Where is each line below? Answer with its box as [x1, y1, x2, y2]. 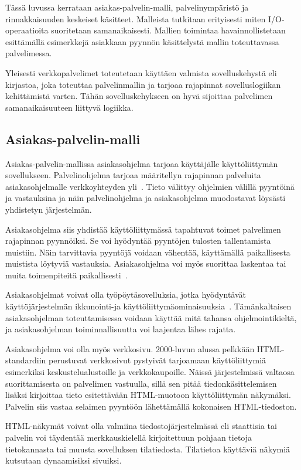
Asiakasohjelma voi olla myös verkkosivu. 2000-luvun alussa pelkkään [5, 342, 255, 355]
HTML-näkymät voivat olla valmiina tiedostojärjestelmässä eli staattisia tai [5, 420, 277, 432]
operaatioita [5, 24, 49, 36]
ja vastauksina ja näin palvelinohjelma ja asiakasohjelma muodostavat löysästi [5, 192, 286, 204]
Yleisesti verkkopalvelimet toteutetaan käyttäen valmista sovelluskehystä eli [5, 66, 277, 79]
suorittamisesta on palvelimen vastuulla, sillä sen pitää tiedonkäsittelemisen [5, 377, 277, 389]
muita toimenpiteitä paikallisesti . [5, 268, 128, 281]
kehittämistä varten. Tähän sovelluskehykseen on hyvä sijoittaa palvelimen [5, 90, 273, 102]
